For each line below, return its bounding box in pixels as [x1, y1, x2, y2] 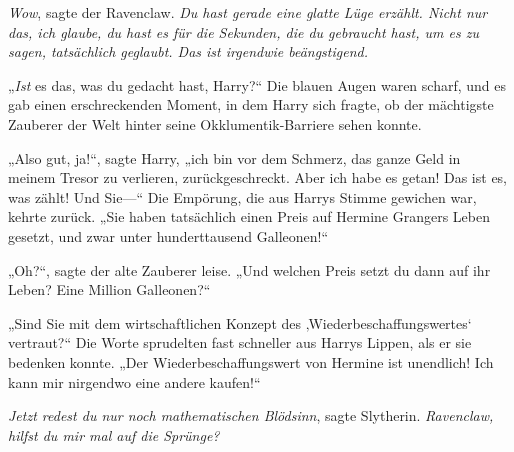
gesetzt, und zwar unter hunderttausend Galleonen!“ [8, 225, 329, 246]
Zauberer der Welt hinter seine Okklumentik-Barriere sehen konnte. [8, 113, 422, 134]
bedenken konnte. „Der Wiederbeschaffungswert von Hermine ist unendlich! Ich [8, 351, 494, 372]
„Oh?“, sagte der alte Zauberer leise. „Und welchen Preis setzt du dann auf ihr [8, 259, 491, 280]
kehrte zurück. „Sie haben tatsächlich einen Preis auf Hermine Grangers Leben [8, 206, 491, 227]
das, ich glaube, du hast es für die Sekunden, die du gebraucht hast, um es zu [8, 21, 479, 42]
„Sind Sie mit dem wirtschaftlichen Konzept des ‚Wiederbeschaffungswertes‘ [8, 312, 472, 333]
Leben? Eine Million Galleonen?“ [8, 279, 211, 300]
